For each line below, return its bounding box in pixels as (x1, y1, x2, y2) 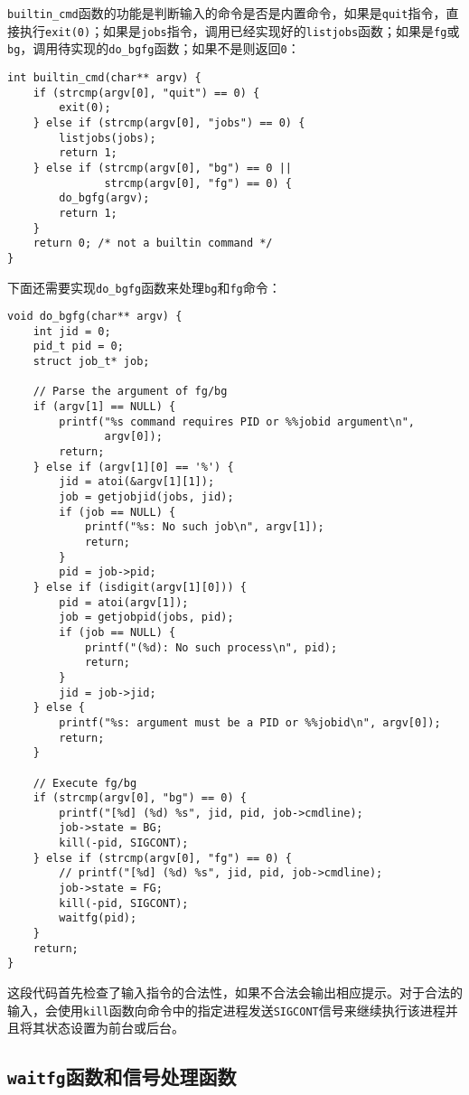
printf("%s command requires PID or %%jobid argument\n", (59, 415, 416, 428)
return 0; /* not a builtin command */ (33, 237, 273, 250)
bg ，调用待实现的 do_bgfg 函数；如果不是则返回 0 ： (7, 39, 300, 58)
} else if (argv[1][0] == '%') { (33, 460, 234, 473)
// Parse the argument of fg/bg (33, 385, 228, 398)
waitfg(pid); (59, 912, 137, 925)
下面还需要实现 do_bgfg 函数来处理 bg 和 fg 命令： (7, 277, 281, 296)
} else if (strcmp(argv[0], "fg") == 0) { (33, 851, 292, 865)
